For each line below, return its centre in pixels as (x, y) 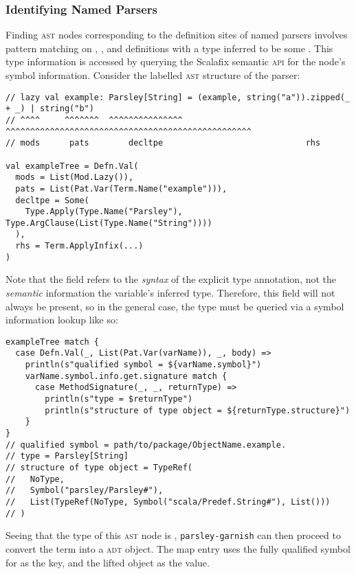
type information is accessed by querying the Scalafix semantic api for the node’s (176, 61)
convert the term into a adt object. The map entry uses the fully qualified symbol (178, 548)
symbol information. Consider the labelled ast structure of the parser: (153, 75)
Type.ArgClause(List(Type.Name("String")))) (109, 223)
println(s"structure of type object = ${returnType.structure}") (198, 410)
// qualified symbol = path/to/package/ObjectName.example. (146, 445)
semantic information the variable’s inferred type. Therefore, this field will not (170, 293)
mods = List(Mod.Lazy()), (75, 177)
